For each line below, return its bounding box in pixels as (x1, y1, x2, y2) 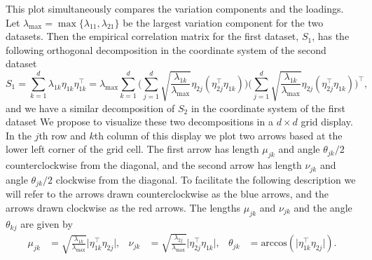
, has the (312, 29, 350, 43)
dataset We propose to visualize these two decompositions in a (6, 114, 273, 129)
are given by (20, 216, 73, 231)
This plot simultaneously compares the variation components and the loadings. (6, 1, 344, 15)
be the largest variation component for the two (123, 15, 324, 29)
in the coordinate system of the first (191, 100, 345, 115)
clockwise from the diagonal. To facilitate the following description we (55, 172, 356, 186)
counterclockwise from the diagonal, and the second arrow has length (6, 158, 302, 172)
